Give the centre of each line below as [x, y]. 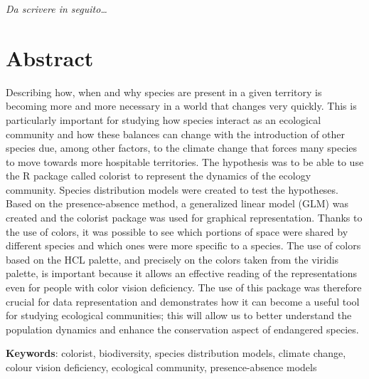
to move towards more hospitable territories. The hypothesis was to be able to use [185, 161]
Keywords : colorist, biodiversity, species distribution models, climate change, [176, 353]
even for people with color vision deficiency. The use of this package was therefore [184, 287]
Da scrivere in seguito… [57, 9]
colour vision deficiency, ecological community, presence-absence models [161, 367]
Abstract [50, 57]
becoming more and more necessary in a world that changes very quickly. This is [181, 106]
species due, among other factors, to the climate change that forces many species [182, 148]
